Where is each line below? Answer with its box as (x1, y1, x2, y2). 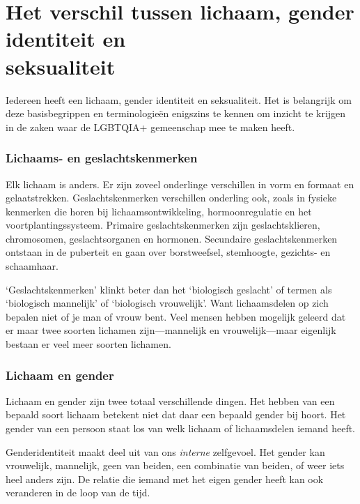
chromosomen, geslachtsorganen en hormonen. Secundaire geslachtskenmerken (6, 231, 338, 245)
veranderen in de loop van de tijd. (6, 485, 150, 500)
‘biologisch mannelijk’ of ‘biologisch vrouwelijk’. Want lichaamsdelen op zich (6, 296, 329, 310)
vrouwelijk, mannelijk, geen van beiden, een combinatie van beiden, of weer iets (6, 458, 345, 473)
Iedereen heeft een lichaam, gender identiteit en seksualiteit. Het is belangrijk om (6, 92, 352, 107)
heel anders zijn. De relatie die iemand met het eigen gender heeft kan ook (6, 471, 324, 486)
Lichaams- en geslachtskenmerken (6, 149, 198, 167)
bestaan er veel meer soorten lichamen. (6, 337, 171, 351)
